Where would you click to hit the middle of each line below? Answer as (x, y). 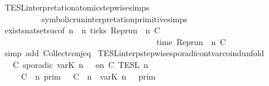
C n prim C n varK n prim (88, 76)
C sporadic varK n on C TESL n (80, 64)
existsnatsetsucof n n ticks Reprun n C (82, 30)
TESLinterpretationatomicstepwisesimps (77, 7)
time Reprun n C (191, 41)
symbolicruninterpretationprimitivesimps (114, 18)
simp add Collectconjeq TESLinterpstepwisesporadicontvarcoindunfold (134, 53)
